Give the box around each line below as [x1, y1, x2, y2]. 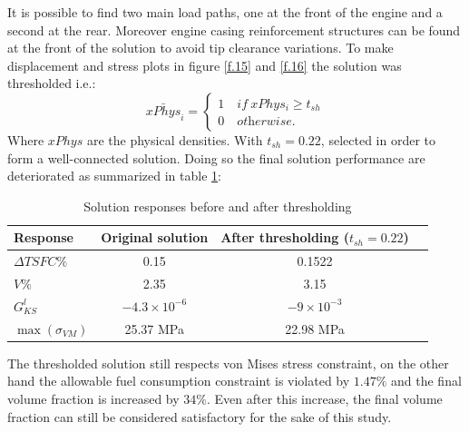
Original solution [101, 228, 209, 247]
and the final [391, 371, 462, 390]
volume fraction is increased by [7, 389, 180, 407]
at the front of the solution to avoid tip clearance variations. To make [7, 38, 394, 57]
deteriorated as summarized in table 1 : [7, 166, 221, 185]
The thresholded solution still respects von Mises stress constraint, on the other [7, 353, 449, 372]
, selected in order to [320, 130, 435, 149]
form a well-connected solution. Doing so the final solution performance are [7, 148, 425, 167]
